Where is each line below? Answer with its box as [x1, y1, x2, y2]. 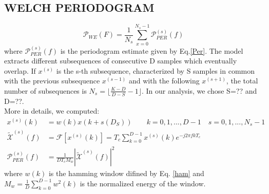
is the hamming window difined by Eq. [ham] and [48, 168, 204, 179]
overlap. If [4, 65, 36, 76]
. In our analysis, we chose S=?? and [141, 85, 257, 96]
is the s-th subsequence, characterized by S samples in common [56, 65, 255, 76]
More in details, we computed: [4, 105, 100, 116]
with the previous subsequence [4, 75, 100, 86]
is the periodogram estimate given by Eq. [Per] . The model [60, 45, 243, 56]
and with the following [128, 75, 200, 86]
